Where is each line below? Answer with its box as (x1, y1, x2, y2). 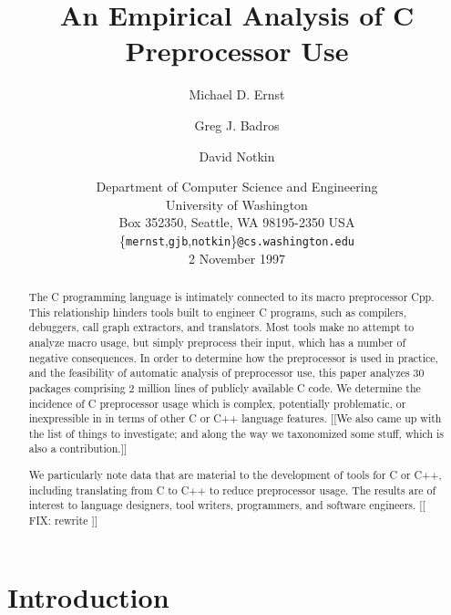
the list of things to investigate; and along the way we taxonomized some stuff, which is (28, 425, 444, 441)
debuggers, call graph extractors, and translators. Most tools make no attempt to (28, 319, 415, 335)
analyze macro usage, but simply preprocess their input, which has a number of (28, 334, 406, 349)
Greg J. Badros (194, 115, 280, 134)
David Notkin (199, 146, 275, 165)
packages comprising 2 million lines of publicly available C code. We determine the (28, 380, 421, 395)
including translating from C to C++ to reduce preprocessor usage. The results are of (28, 482, 436, 497)
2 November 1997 (189, 248, 285, 267)
